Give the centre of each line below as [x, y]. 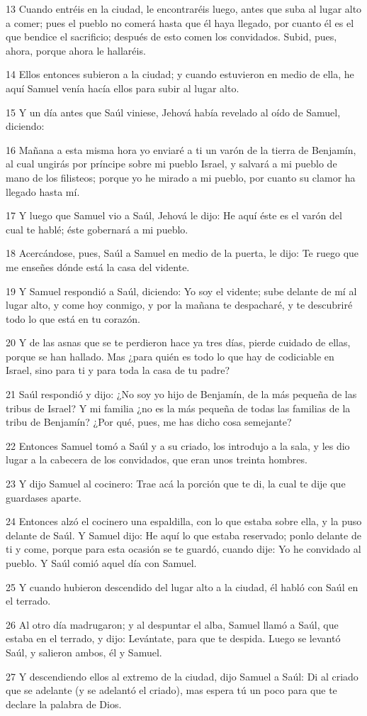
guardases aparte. [44, 497]
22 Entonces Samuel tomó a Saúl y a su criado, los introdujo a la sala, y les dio [178, 445]
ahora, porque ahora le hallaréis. [76, 50]
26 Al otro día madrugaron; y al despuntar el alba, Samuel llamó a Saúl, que [172, 624]
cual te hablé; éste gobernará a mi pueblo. [97, 229]
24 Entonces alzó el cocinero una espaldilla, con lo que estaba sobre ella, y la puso [184, 521]
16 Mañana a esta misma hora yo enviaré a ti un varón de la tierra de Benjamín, [181, 149]
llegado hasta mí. [43, 191]
